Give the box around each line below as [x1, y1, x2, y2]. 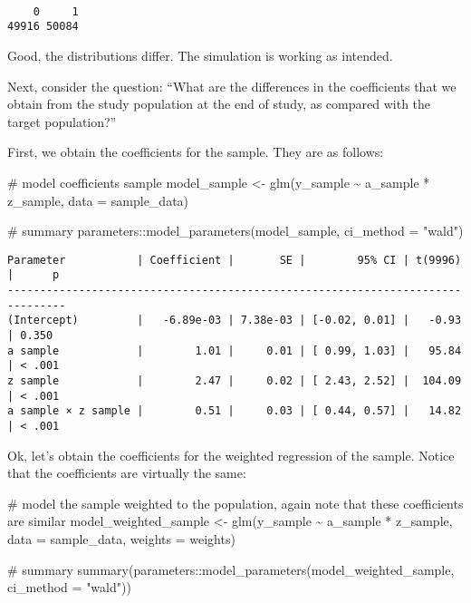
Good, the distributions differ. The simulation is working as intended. [7, 45, 393, 64]
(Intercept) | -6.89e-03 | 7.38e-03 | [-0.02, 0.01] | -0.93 [7, 314, 462, 327]
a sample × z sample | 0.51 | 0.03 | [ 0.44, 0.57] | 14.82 [7, 404, 462, 418]
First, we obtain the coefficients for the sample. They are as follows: [7, 142, 384, 161]
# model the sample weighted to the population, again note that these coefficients [7, 493, 464, 512]
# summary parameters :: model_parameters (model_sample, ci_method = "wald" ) [7, 221, 464, 240]
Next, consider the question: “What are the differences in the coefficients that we [7, 76, 457, 95]
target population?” [7, 112, 117, 131]
